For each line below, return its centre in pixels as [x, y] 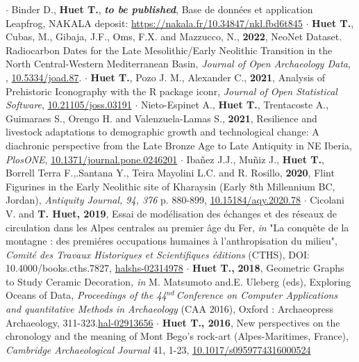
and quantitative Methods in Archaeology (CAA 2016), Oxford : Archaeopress [170, 309]
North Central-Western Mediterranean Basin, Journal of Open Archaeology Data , [178, 64]
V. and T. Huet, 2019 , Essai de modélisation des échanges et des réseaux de [171, 213]
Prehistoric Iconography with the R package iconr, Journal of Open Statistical [172, 91]
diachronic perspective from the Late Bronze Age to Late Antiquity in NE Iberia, [179, 145]
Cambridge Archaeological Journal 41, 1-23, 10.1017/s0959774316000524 [158, 349]
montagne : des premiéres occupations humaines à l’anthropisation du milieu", [172, 241]
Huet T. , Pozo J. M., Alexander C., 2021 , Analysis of [208, 77]
